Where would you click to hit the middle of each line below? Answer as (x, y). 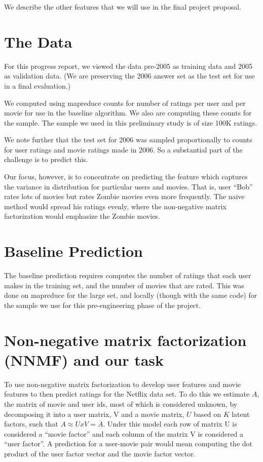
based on (207, 414)
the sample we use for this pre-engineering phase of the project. (103, 305)
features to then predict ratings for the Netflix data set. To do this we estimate (127, 394)
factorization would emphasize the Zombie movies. (82, 216)
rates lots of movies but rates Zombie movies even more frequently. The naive (124, 196)
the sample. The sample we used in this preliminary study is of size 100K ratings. (131, 122)
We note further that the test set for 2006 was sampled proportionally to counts (128, 140)
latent (241, 414)
